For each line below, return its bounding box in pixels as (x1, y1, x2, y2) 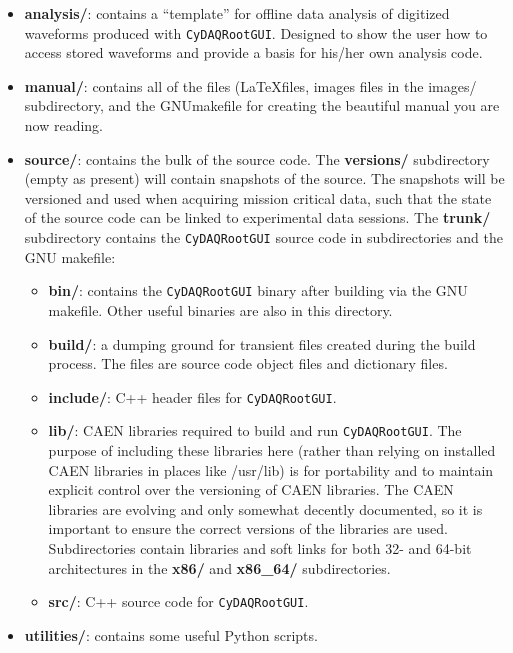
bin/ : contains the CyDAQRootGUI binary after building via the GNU (48, 280, 468, 301)
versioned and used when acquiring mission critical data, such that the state (24, 187, 492, 208)
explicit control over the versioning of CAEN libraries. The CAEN (48, 479, 454, 500)
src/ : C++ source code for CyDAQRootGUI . (48, 591, 309, 612)
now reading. (24, 115, 104, 136)
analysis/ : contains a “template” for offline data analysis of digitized (24, 3, 450, 23)
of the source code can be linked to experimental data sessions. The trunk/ (24, 207, 491, 228)
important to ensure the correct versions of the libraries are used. (48, 518, 448, 539)
